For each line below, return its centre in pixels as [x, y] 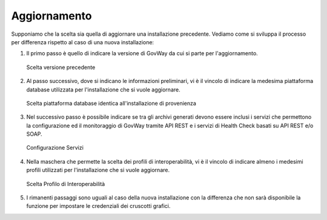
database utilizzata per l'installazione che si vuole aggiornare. [104, 89]
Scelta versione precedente [61, 67]
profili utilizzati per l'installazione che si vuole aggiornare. [98, 170]
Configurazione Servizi [55, 148]
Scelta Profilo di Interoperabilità [66, 184]
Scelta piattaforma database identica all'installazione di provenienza [111, 103]
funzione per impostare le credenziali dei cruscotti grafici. [98, 206]
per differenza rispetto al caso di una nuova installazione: [83, 42]
